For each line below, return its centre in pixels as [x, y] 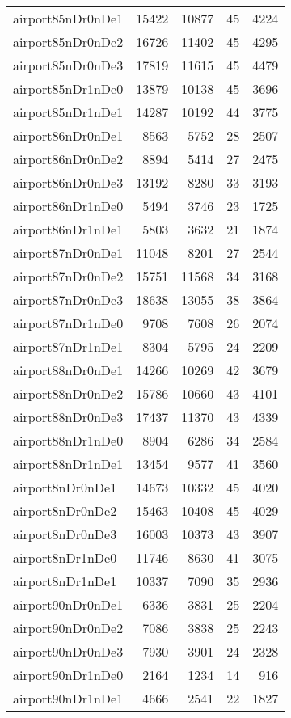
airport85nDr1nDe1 [68, 112]
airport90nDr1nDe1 [68, 698]
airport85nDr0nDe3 [68, 65]
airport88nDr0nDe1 [68, 370]
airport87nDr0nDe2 [68, 276]
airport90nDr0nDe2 [68, 628]
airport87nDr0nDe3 [68, 300]
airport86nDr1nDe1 [68, 229]
